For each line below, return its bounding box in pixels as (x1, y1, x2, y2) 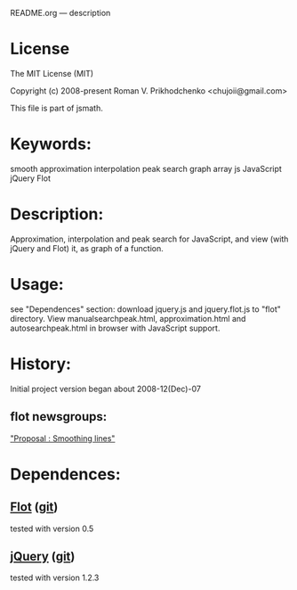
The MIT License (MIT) (10, 68, 94, 78)
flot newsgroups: (10, 409, 108, 424)
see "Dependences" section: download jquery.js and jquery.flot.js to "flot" (10, 303, 281, 315)
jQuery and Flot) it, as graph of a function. (10, 242, 164, 253)
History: (10, 354, 72, 373)
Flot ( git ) (10, 499, 59, 515)
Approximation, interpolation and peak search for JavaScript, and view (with (10, 234, 289, 244)
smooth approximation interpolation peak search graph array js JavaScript (10, 163, 283, 174)
